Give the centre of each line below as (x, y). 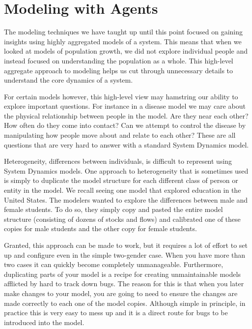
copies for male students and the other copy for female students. (100, 228)
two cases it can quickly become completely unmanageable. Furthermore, (114, 264)
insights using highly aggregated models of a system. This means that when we (123, 41)
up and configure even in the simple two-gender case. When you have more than (125, 254)
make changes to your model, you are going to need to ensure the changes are (121, 293)
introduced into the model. (44, 322)
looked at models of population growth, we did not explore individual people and (126, 51)
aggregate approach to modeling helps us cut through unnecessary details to (119, 70)
